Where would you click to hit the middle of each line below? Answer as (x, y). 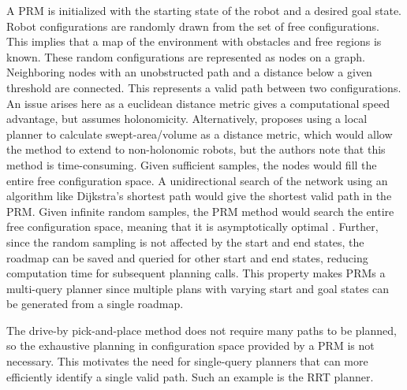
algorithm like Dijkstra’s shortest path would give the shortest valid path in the (199, 196)
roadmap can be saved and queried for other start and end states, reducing (187, 257)
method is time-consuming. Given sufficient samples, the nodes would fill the (192, 164)
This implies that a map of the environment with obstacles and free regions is (194, 41)
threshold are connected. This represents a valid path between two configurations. (204, 87)
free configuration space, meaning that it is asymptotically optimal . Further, (192, 227)
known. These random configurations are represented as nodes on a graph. (186, 56)
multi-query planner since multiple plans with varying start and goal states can (198, 288)
